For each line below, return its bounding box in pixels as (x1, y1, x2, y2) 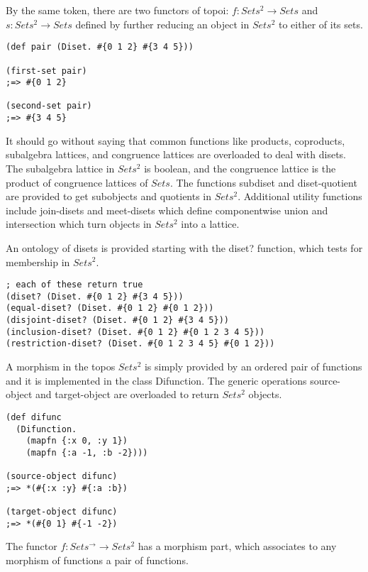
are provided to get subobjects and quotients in (6, 189, 212, 204)
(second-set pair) (6, 101, 92, 111)
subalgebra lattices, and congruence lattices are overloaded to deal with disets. (6, 147, 347, 162)
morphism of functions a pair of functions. (6, 553, 189, 567)
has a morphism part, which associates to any (138, 539, 337, 554)
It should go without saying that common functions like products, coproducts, (6, 133, 345, 148)
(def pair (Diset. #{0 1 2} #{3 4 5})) (6, 42, 194, 53)
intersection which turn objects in (6, 216, 152, 231)
